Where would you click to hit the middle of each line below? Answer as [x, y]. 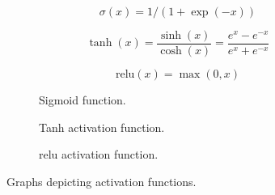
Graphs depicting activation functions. [102, 181]
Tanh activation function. [102, 127]
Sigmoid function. [82, 100]
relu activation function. [99, 154]
